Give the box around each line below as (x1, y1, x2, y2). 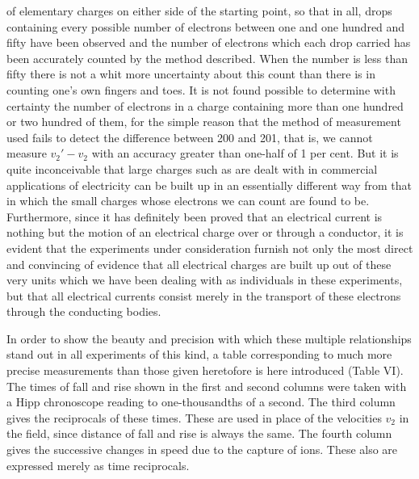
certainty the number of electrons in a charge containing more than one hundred (6, 97, 404, 114)
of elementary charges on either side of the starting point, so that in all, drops (6, 2, 392, 19)
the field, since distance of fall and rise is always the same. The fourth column (6, 425, 392, 442)
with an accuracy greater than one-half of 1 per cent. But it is (91, 145, 399, 162)
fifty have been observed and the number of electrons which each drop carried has (6, 34, 411, 51)
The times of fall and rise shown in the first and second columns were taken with (6, 377, 407, 394)
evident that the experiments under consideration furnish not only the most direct (6, 239, 413, 256)
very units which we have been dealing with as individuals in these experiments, (6, 271, 403, 288)
